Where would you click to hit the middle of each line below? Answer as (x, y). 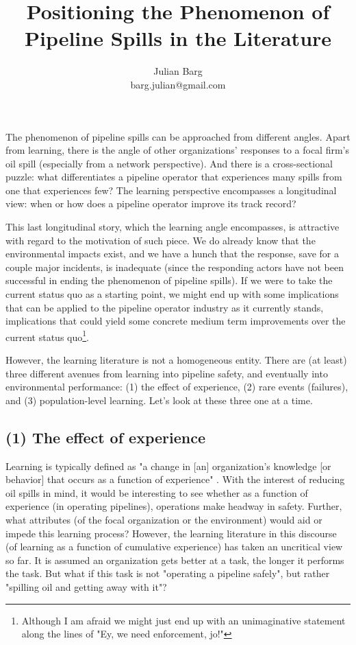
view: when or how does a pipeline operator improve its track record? (151, 203)
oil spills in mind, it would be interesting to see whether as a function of (157, 492)
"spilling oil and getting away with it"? (86, 586)
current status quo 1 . (47, 336)
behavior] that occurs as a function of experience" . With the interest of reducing (175, 479)
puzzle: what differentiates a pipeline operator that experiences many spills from (174, 177)
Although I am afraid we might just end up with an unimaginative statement (183, 620)
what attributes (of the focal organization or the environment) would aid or (164, 520)
